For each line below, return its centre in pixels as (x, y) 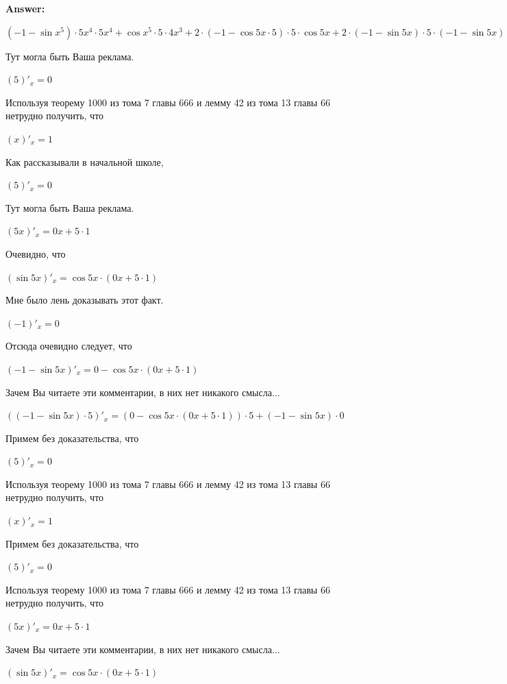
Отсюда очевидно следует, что (69, 346)
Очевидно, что (36, 253)
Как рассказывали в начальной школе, (85, 161)
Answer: (25, 8)
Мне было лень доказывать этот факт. (85, 300)
